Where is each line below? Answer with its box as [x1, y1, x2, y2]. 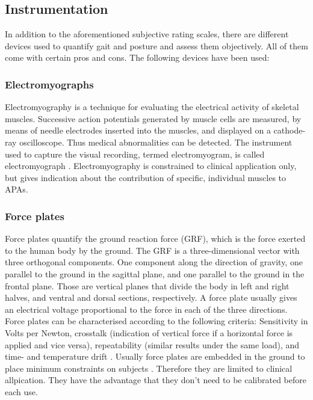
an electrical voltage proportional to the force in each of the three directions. [5, 303, 288, 315]
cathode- [273, 124, 306, 137]
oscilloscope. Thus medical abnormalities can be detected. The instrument [19, 135, 293, 148]
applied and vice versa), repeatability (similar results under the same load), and [5, 338, 300, 351]
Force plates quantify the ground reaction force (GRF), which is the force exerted [5, 232, 306, 245]
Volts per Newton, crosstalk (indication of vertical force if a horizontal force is [5, 326, 293, 339]
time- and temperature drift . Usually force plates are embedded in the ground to [5, 350, 305, 363]
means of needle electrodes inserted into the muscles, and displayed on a [5, 124, 271, 137]
